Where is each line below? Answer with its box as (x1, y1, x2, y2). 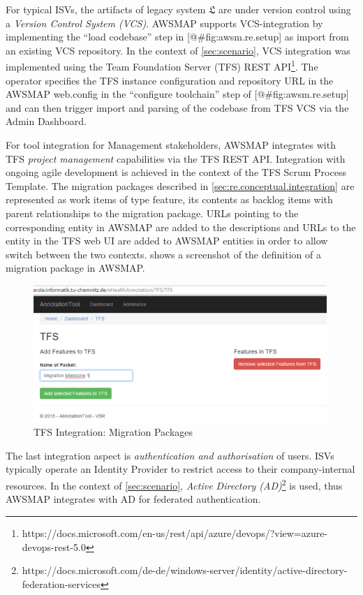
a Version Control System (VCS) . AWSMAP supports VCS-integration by (6, 15, 323, 30)
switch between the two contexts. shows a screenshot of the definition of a (6, 247, 321, 261)
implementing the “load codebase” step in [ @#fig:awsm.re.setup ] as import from (6, 29, 349, 44)
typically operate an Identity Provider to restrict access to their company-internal (6, 462, 355, 476)
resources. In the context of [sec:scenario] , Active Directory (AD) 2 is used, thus (6, 476, 343, 492)
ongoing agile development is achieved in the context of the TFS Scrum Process (6, 165, 346, 179)
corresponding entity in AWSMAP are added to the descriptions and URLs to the (6, 219, 356, 234)
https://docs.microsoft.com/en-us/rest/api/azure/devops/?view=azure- (22, 525, 328, 540)
